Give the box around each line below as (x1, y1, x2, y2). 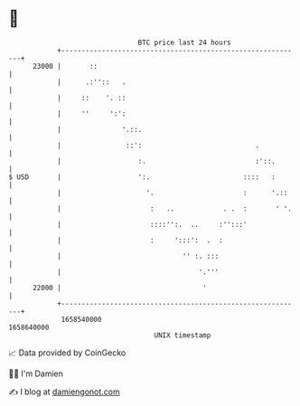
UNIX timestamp (154, 330, 211, 340)
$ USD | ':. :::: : (8, 172, 277, 182)
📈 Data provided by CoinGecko (8, 347, 127, 358)
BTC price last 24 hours (137, 38, 231, 47)
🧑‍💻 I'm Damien (8, 368, 64, 379)
